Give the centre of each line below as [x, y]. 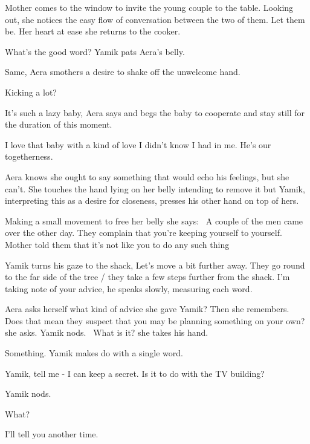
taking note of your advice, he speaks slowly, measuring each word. [129, 288]
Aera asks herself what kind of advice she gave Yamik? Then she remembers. [147, 309]
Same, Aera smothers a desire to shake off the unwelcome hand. [123, 72]
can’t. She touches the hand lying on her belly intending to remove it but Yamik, [155, 188]
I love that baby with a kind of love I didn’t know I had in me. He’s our [138, 144]
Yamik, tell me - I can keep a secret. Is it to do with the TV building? [135, 373]
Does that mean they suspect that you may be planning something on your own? [155, 320]
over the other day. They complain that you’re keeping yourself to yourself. [144, 233]
